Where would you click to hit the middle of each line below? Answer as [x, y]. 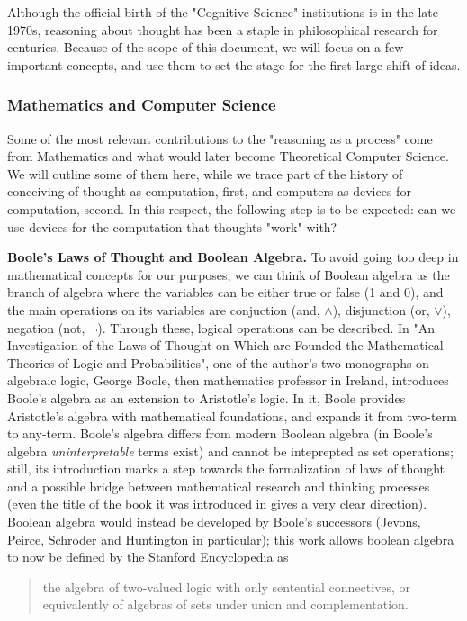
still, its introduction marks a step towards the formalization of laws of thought [226, 468]
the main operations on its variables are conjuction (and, [164, 309]
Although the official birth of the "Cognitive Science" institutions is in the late [223, 12]
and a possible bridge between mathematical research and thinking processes [219, 486]
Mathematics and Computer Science [142, 105]
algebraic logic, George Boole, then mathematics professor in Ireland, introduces [228, 380]
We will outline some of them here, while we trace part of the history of [205, 173]
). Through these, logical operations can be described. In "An [266, 327]
